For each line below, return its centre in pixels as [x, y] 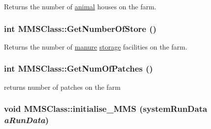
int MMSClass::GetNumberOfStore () [80, 28]
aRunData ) [26, 120]
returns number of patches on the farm [62, 87]
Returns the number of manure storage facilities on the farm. [96, 46]
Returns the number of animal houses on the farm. [80, 6]
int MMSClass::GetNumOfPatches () [79, 68]
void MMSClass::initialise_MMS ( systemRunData [106, 109]
